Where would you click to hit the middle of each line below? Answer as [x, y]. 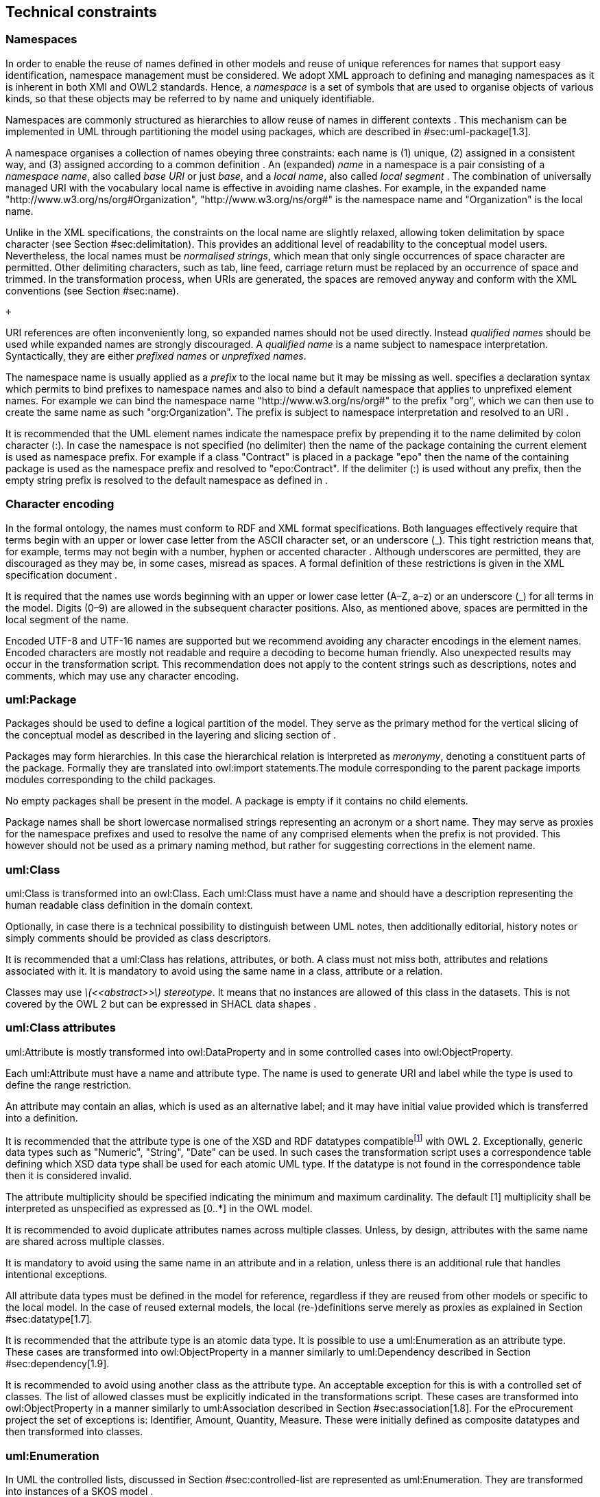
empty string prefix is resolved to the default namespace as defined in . [167, 480]
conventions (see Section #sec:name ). [92, 290]
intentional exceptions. [57, 1275]
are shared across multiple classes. [85, 1242]
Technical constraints [81, 12]
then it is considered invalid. [69, 1176]
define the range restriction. [69, 1084]
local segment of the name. [67, 619]
